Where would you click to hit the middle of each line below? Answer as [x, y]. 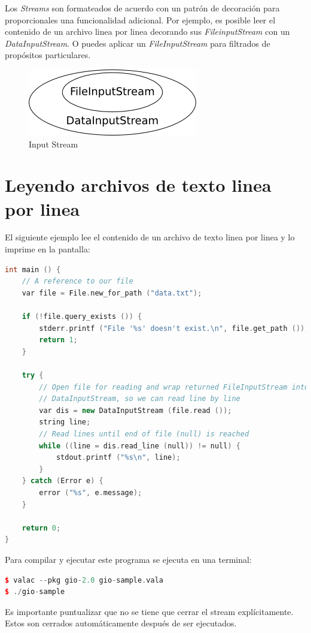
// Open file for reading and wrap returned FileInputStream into [174, 387]
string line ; [65, 422]
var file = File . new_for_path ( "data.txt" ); [112, 293]
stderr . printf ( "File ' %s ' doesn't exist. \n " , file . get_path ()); [174, 328]
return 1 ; [58, 340]
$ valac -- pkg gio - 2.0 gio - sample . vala [84, 580]
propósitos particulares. [48, 55]
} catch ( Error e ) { [62, 481]
